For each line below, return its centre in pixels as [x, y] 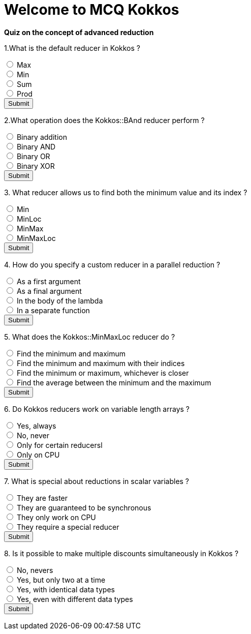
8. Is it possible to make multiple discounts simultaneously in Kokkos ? [121, 553]
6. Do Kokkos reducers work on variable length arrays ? [97, 409]
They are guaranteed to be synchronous [84, 507]
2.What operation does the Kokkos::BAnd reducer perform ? [104, 120]
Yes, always [36, 426]
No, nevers [35, 570]
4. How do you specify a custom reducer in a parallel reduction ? [112, 264]
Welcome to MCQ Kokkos [92, 10]
